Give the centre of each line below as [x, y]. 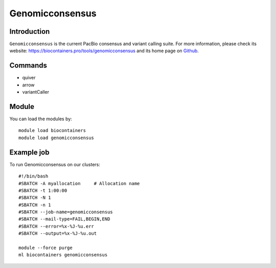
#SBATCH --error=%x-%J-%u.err [56, 226]
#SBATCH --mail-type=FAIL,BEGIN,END [64, 219]
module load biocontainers [52, 131]
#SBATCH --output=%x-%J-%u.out [58, 233]
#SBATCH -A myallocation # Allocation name [79, 183]
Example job [29, 152]
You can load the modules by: [41, 119]
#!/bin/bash [33, 176]
